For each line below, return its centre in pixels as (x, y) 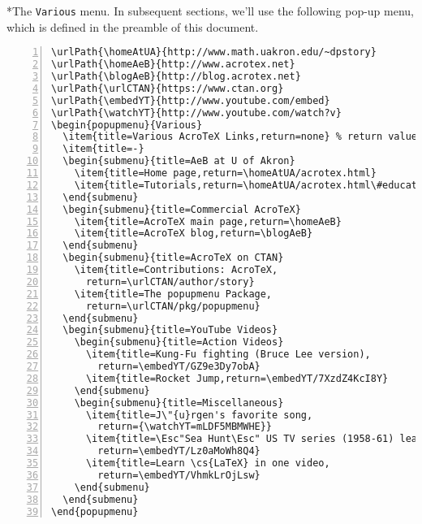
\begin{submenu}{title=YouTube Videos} (170, 330)
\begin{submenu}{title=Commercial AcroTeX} (182, 209)
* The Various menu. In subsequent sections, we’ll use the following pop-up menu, (211, 11)
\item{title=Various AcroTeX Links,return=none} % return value (240, 137)
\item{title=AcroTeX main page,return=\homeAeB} (208, 221)
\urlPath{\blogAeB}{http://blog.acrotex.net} (176, 76)
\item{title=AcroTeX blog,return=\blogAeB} (194, 234)
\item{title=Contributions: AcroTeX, (176, 270)
